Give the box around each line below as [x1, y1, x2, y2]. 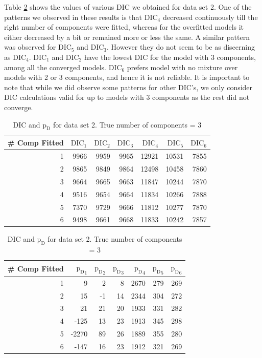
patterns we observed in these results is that [4, 11, 142, 22]
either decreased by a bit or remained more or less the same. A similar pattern [4, 31, 250, 42]
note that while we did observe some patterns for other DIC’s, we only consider [4, 81, 253, 92]
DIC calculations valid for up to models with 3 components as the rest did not [4, 92, 250, 102]
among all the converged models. [4, 61, 106, 72]
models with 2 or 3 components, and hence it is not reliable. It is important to [4, 72, 250, 82]
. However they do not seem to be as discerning [107, 41, 255, 52]
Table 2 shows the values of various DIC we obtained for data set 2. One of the [4, 2, 252, 12]
